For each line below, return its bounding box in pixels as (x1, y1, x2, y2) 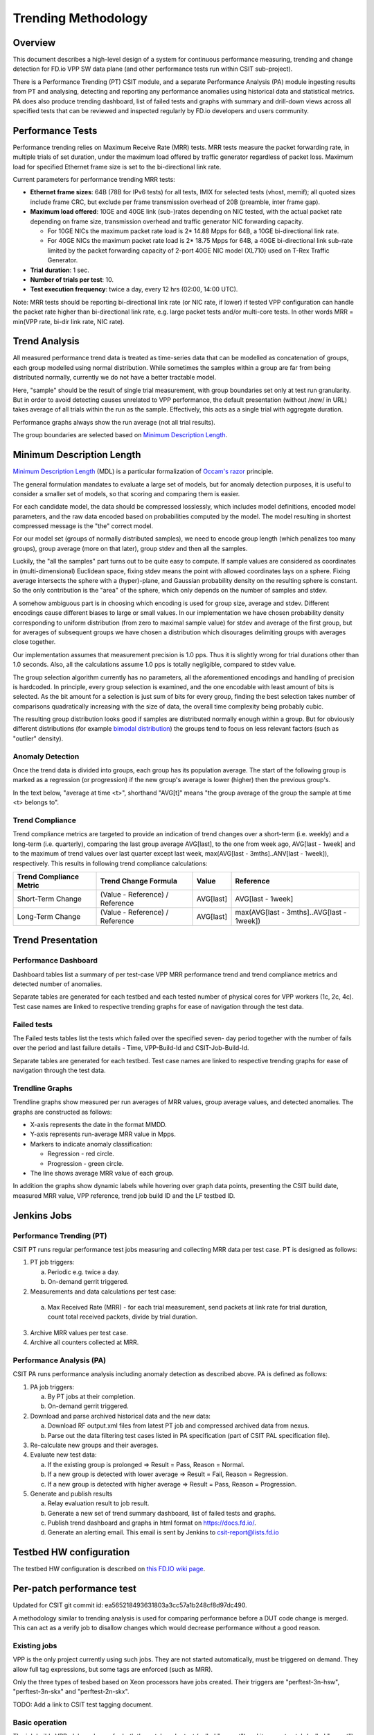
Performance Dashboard (12, 956, 98, 965)
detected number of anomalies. (12, 980, 103, 988)
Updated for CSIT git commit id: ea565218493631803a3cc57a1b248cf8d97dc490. (12, 1601, 247, 1609)
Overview (12, 37, 56, 49)
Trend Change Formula (100, 876, 178, 886)
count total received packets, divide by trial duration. (47, 1312, 198, 1321)
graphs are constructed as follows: (12, 1108, 112, 1116)
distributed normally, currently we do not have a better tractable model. (12, 373, 217, 382)
